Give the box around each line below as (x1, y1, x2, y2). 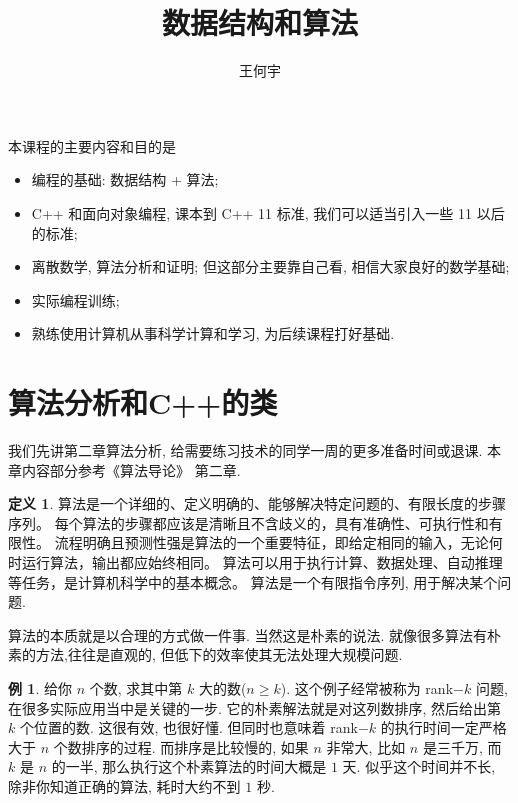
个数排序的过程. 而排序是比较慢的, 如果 (53, 736, 309, 757)
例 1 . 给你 (8, 677, 72, 698)
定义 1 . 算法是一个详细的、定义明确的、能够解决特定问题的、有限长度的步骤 (8, 493, 506, 514)
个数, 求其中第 (89, 677, 183, 698)
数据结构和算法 (161, 2, 358, 43)
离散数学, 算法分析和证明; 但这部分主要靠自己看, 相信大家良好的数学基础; (31, 256, 510, 277)
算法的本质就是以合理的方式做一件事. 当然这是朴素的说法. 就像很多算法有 (8, 624, 488, 645)
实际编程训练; (31, 289, 120, 310)
